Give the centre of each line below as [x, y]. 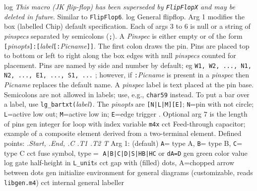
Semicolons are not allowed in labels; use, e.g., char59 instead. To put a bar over [127, 94]
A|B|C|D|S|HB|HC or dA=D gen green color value [175, 153]
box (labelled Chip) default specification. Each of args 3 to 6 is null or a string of [127, 26]
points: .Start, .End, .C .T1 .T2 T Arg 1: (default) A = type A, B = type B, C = [123, 143]
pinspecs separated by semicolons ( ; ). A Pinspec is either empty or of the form [123, 35]
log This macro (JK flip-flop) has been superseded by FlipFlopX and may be [120, 6]
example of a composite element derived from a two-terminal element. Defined [123, 133]
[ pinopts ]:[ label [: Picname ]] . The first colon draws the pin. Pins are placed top [127, 45]
